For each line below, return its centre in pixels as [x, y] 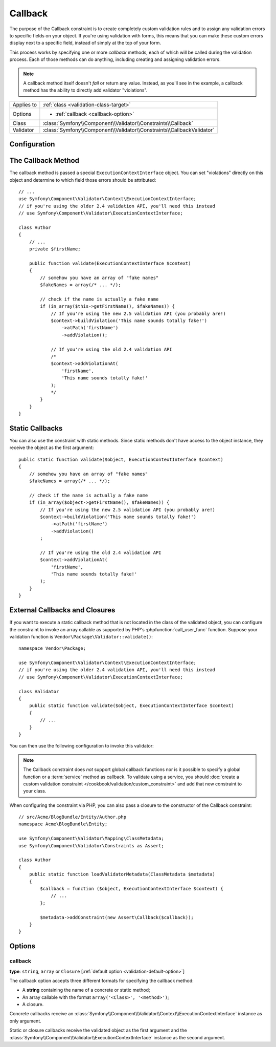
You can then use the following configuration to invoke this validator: [82, 746]
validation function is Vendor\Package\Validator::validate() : [81, 636]
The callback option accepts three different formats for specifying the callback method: [101, 980]
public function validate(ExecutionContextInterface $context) [110, 263]
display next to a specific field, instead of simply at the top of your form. [85, 43]
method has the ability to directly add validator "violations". [85, 90]
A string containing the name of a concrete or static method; [86, 990]
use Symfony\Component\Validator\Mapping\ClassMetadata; [91, 839]
